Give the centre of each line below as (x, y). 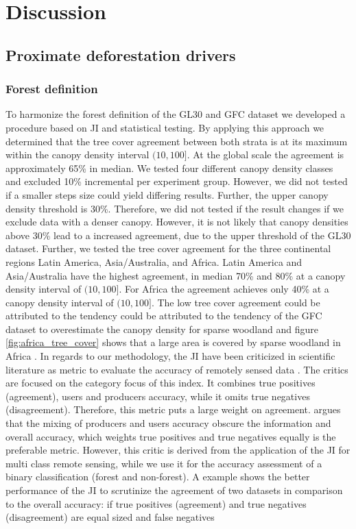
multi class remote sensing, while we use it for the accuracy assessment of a (164, 463)
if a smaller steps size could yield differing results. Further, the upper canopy (167, 194)
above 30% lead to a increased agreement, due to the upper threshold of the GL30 (178, 235)
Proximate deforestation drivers (121, 54)
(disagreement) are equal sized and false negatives (110, 517)
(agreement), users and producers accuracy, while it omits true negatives (158, 396)
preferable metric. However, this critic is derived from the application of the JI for (178, 450)
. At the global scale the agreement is (265, 155)
